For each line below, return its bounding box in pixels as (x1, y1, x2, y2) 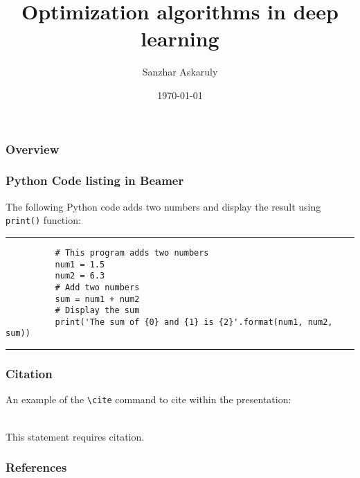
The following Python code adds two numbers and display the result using (6, 199, 321, 213)
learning (141, 24, 219, 53)
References (6, 459, 67, 476)
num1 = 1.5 (55, 259, 105, 269)
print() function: (6, 213, 81, 227)
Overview (6, 140, 60, 157)
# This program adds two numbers (55, 247, 209, 258)
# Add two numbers (55, 282, 140, 292)
